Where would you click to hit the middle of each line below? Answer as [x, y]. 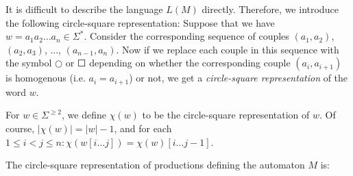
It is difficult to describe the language [84, 9]
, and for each [143, 128]
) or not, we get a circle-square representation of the [239, 78]
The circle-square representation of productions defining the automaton [155, 165]
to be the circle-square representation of [226, 115]
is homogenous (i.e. [46, 78]
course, [20, 128]
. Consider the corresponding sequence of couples [186, 36]
